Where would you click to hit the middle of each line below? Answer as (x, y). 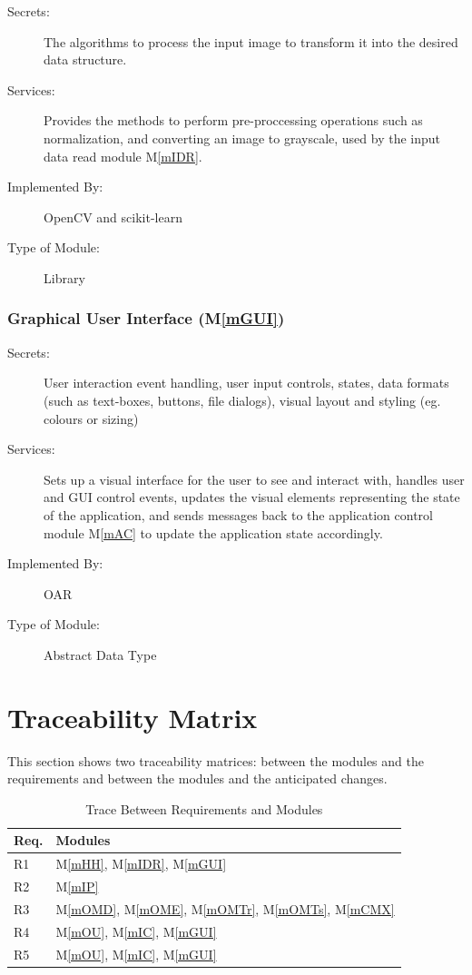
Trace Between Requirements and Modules (204, 808)
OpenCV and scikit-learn (113, 217)
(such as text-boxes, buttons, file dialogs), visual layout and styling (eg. (242, 400)
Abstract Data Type (100, 654)
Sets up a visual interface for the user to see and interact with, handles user (254, 479)
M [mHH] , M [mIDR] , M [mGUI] (141, 864)
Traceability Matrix (133, 717)
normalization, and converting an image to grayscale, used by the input (242, 138)
